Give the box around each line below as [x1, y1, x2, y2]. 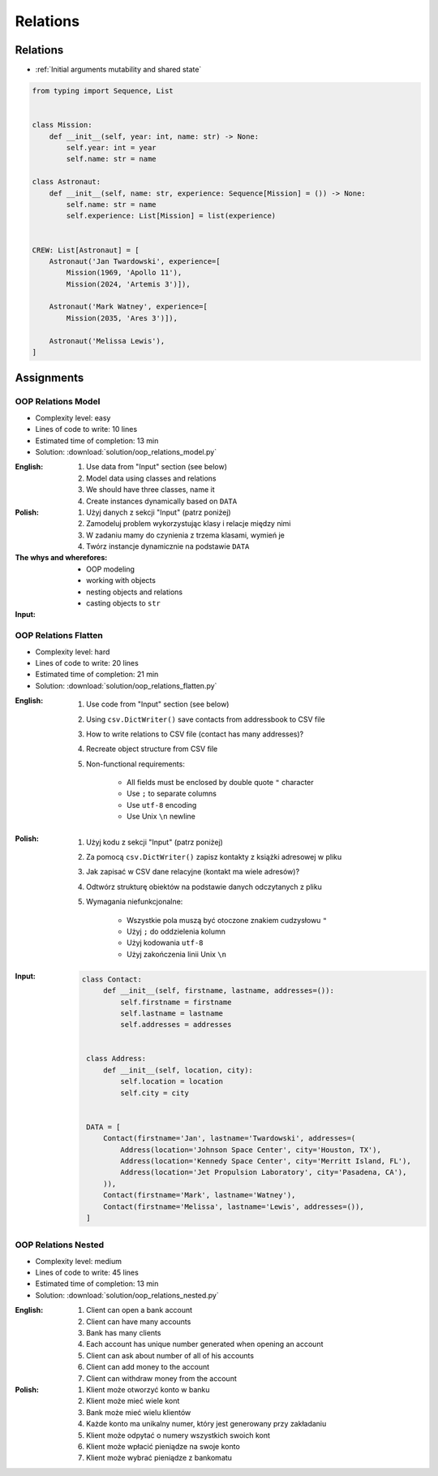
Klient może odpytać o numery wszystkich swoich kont [86, 1430, 271, 1440]
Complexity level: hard [35, 646, 110, 657]
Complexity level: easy [35, 412, 111, 422]
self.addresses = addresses [120, 1020, 232, 1029]
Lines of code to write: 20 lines [35, 658, 140, 667]
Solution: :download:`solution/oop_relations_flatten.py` [35, 680, 217, 690]
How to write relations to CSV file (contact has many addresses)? [86, 729, 304, 739]
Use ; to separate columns [127, 788, 217, 799]
